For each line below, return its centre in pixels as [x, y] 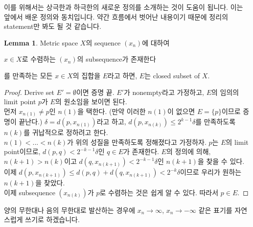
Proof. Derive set [29, 92]
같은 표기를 [215, 210]
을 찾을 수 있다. [221, 161]
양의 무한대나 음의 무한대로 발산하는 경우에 [70, 210]
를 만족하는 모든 [28, 75]
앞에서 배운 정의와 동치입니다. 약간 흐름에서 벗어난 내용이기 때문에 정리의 [116, 16]
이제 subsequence [30, 192]
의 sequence [103, 42]
